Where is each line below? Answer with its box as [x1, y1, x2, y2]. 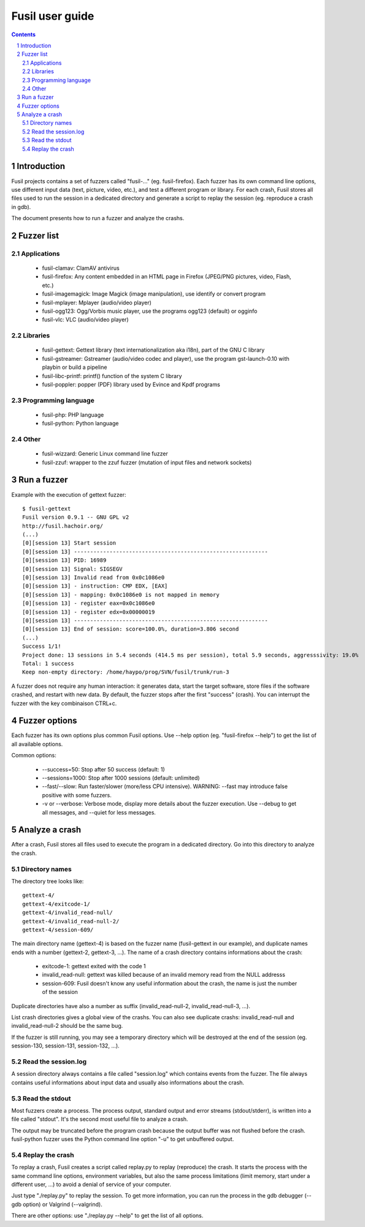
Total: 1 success [22, 660, 74, 667]
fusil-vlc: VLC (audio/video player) [42, 316, 129, 323]
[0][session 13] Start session [22, 540, 117, 546]
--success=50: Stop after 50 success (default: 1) [42, 765, 165, 773]
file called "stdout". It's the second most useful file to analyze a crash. [11, 1116, 188, 1123]
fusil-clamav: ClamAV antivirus [42, 264, 120, 272]
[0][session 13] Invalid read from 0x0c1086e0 [22, 574, 165, 581]
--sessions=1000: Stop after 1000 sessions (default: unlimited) [42, 774, 200, 781]
